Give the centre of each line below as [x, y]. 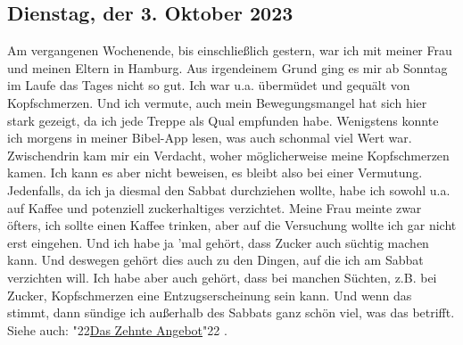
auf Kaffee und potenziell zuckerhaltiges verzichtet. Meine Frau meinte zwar [215, 207]
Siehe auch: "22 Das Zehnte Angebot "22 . [117, 329]
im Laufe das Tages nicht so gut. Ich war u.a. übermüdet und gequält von [209, 85]
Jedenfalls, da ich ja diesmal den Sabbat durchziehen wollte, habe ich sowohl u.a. [229, 189]
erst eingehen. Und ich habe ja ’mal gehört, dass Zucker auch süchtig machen [218, 242]
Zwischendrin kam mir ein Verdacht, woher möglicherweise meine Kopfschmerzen [228, 155]
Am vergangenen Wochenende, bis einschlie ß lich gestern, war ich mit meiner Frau [230, 50]
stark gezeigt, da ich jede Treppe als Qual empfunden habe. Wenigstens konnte [223, 120]
